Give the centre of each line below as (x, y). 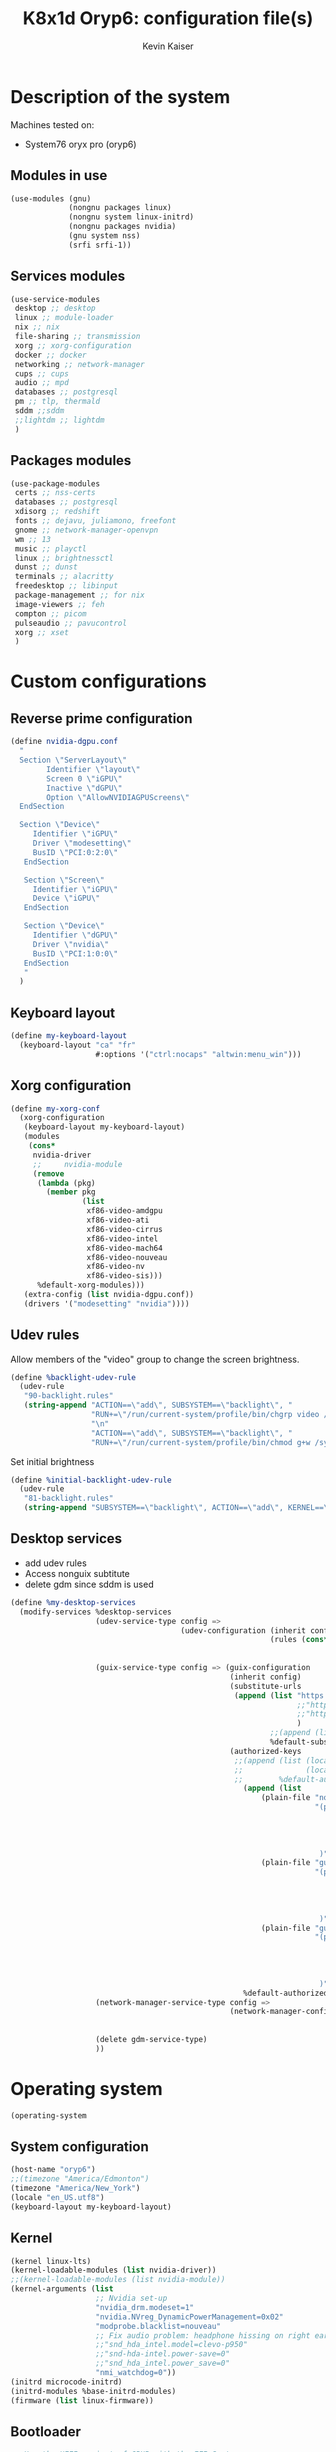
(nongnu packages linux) (120, 208)
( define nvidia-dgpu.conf (64, 742)
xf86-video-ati (118, 1220)
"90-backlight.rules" (68, 1396)
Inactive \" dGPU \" (84, 788)
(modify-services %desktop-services (95, 1612)
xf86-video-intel (122, 1238)
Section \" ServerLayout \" (73, 760)
